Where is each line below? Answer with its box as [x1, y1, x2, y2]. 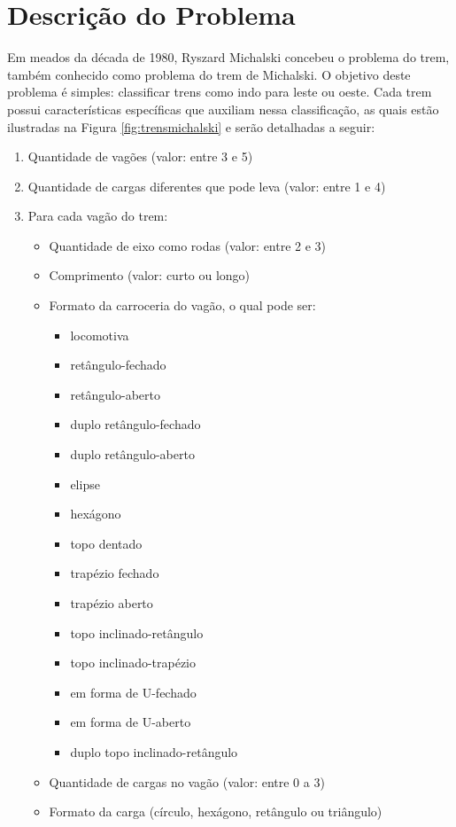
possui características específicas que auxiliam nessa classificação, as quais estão [7, 99, 439, 118]
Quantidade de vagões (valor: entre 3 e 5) [27, 147, 253, 166]
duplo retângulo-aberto [70, 445, 195, 464]
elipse [70, 474, 100, 493]
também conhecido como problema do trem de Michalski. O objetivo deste [7, 65, 411, 83]
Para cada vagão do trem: [27, 207, 168, 225]
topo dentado [70, 534, 143, 552]
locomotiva [70, 325, 129, 344]
